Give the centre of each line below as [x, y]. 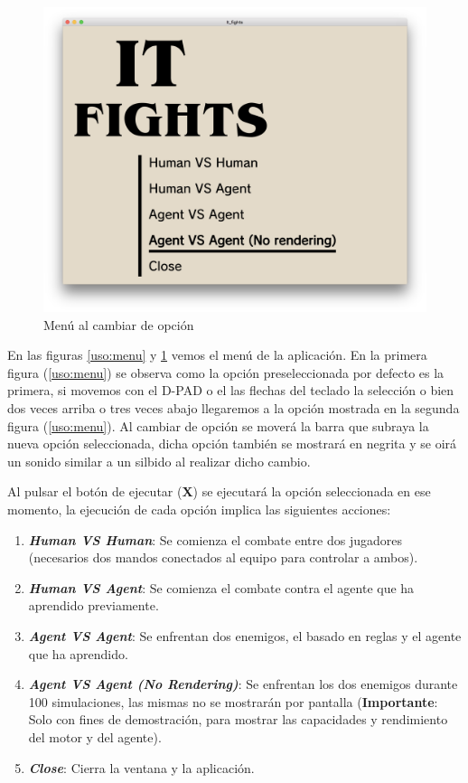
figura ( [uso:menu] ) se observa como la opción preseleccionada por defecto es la [226, 372]
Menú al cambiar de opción [119, 324]
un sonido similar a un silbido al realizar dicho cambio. [159, 461]
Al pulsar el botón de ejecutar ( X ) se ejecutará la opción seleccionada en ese [219, 491]
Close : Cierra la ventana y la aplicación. [141, 767]
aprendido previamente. [94, 605]
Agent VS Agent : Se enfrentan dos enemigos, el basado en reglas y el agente [245, 635]
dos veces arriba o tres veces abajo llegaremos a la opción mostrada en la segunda [234, 408]
